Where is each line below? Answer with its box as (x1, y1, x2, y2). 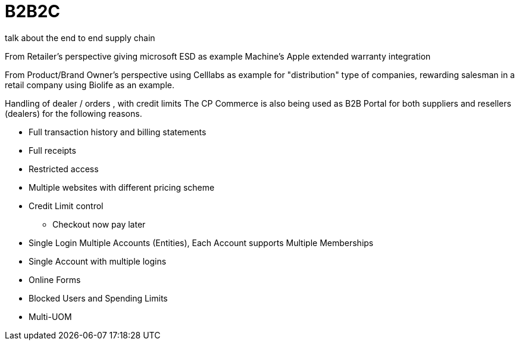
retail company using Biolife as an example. (5, 79, 175, 90)
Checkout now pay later (52, 219, 146, 229)
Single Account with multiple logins (29, 256, 167, 266)
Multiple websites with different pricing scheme (29, 182, 215, 192)
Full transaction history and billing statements (29, 126, 207, 137)
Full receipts (29, 145, 76, 156)
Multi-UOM (29, 311, 72, 322)
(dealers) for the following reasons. (5, 108, 142, 119)
